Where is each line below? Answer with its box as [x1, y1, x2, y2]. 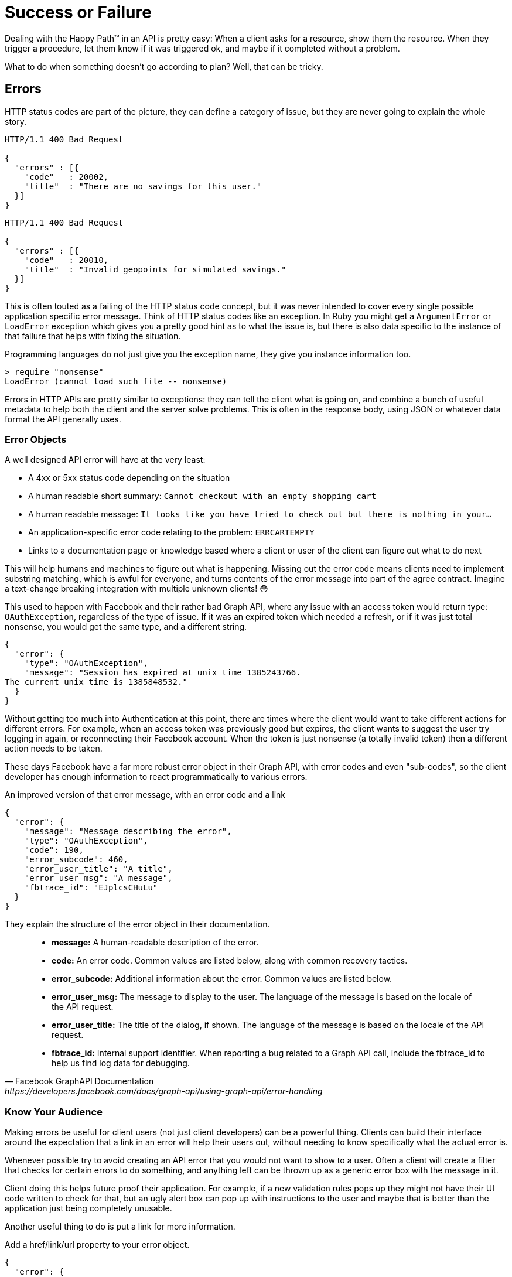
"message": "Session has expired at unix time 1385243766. [24, 668, 301, 678]
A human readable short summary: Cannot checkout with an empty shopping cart [28, 491, 377, 501]
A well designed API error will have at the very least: [5, 455, 206, 465]
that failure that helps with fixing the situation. [5, 330, 181, 341]
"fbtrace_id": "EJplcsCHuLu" [24, 883, 158, 893]
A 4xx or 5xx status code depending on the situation [28, 473, 230, 483]
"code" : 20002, [24, 172, 109, 182]
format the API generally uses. [5, 414, 121, 424]
